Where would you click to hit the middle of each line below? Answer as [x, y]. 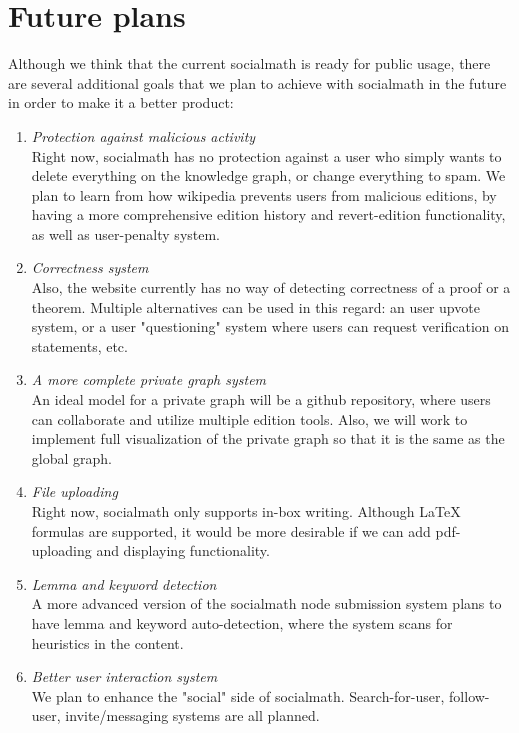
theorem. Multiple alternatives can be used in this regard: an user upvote [255, 306]
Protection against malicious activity [143, 135]
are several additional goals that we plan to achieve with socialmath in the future [257, 82]
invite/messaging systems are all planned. [192, 715]
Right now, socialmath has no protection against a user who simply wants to [266, 155]
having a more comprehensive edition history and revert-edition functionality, [268, 214]
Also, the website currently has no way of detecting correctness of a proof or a [271, 287]
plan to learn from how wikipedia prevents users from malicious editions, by [264, 194]
